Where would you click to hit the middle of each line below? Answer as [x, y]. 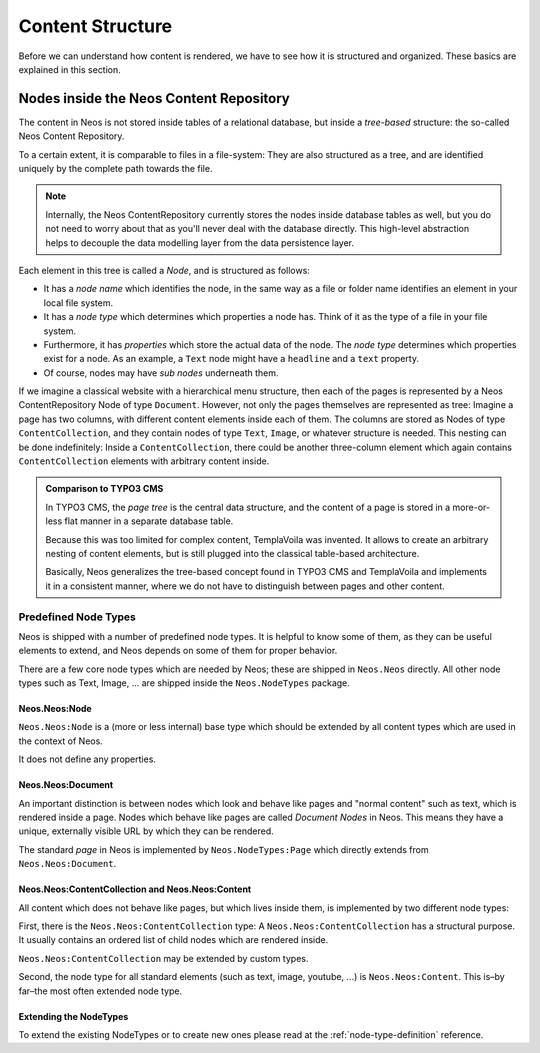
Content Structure [95, 26]
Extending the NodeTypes [73, 1016]
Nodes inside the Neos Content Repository [154, 98]
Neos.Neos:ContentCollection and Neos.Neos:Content [135, 889]
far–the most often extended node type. [100, 991]
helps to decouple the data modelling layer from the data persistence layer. [200, 242]
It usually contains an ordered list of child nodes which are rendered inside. [173, 940]
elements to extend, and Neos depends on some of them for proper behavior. [178, 651]
